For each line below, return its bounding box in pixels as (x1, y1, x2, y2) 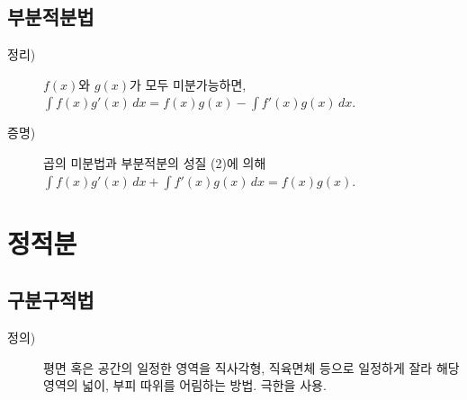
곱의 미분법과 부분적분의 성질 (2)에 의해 (43, 153, 266, 172)
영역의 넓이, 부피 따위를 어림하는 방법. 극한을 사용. (43, 376, 327, 395)
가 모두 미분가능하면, (130, 75, 247, 93)
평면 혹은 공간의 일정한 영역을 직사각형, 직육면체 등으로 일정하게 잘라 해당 (43, 358, 460, 377)
